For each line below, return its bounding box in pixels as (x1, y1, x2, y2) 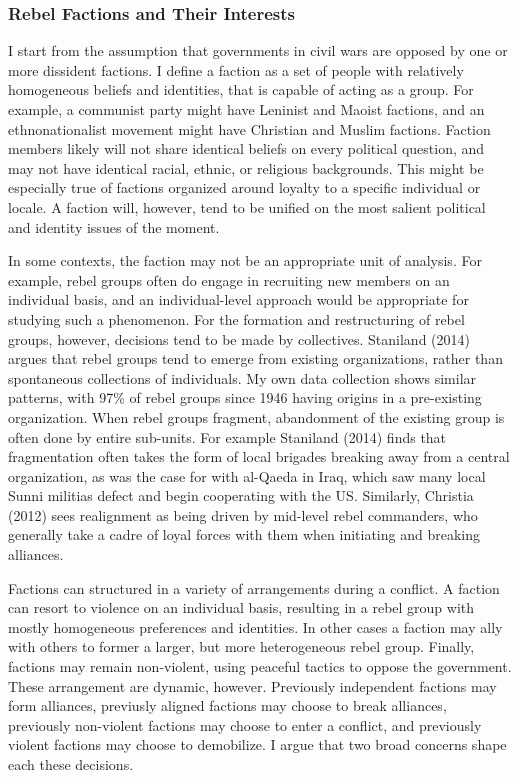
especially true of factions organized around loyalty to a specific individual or (8, 177, 481, 198)
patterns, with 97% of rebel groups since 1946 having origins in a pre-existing (8, 387, 482, 408)
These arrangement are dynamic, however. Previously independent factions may (8, 675, 497, 696)
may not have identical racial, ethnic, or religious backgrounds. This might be (8, 157, 484, 178)
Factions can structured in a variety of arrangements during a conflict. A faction (8, 577, 500, 598)
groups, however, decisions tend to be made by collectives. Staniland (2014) (8, 328, 470, 349)
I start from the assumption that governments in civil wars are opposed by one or (8, 40, 508, 61)
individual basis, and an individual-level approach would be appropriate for (8, 289, 469, 310)
